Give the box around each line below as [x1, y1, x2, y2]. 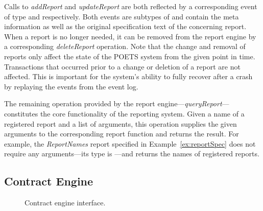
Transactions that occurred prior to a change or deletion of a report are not [4, 61, 241, 72]
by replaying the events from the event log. [4, 81, 138, 91]
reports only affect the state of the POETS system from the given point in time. [4, 51, 255, 61]
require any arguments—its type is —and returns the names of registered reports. [4, 148, 259, 159]
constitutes [4, 108, 38, 119]
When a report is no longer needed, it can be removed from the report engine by [4, 31, 256, 41]
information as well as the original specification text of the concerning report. [4, 21, 247, 32]
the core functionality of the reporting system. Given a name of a [40, 108, 245, 119]
